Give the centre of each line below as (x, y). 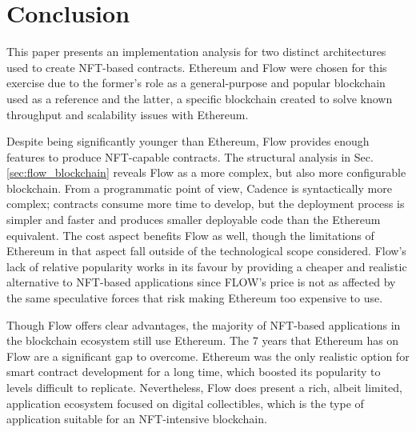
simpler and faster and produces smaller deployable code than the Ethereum (194, 220)
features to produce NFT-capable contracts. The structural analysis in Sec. (190, 156)
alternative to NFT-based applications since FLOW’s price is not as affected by (201, 282)
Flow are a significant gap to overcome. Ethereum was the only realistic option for (208, 356)
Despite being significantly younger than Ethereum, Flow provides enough (188, 141)
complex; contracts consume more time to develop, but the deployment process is (206, 204)
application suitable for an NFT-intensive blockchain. (137, 419)
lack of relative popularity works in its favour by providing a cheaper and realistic (207, 266)
